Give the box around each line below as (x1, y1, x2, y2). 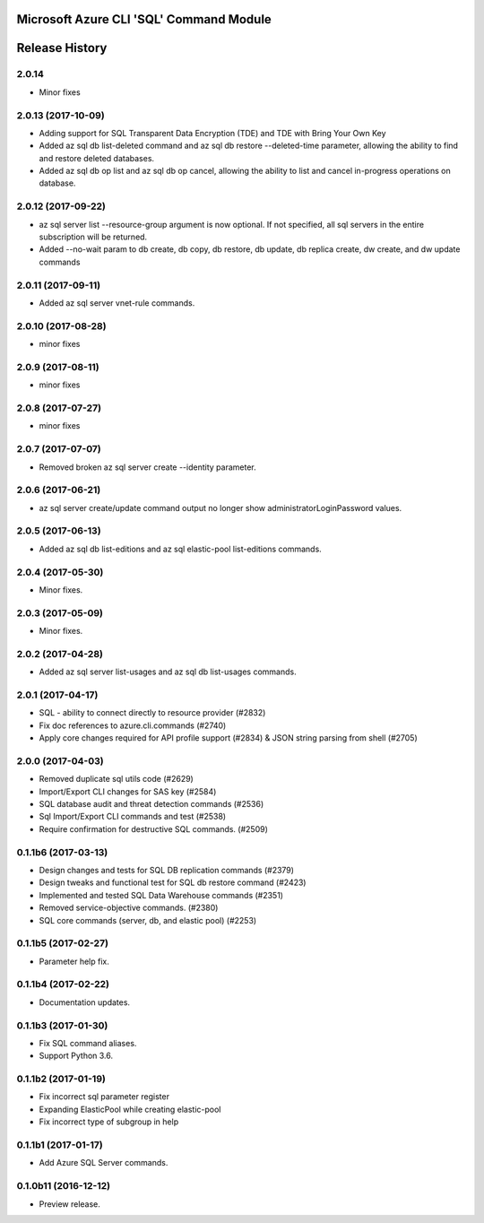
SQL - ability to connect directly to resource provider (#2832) (39, 707, 266, 718)
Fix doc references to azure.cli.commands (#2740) (39, 720, 227, 731)
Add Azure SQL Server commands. (39, 1158, 169, 1168)
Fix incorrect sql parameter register (39, 1091, 170, 1102)
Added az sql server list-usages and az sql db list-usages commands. (39, 666, 297, 677)
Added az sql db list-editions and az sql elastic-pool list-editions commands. (39, 543, 322, 554)
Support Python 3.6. (39, 1050, 114, 1062)
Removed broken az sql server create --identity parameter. (39, 462, 256, 473)
